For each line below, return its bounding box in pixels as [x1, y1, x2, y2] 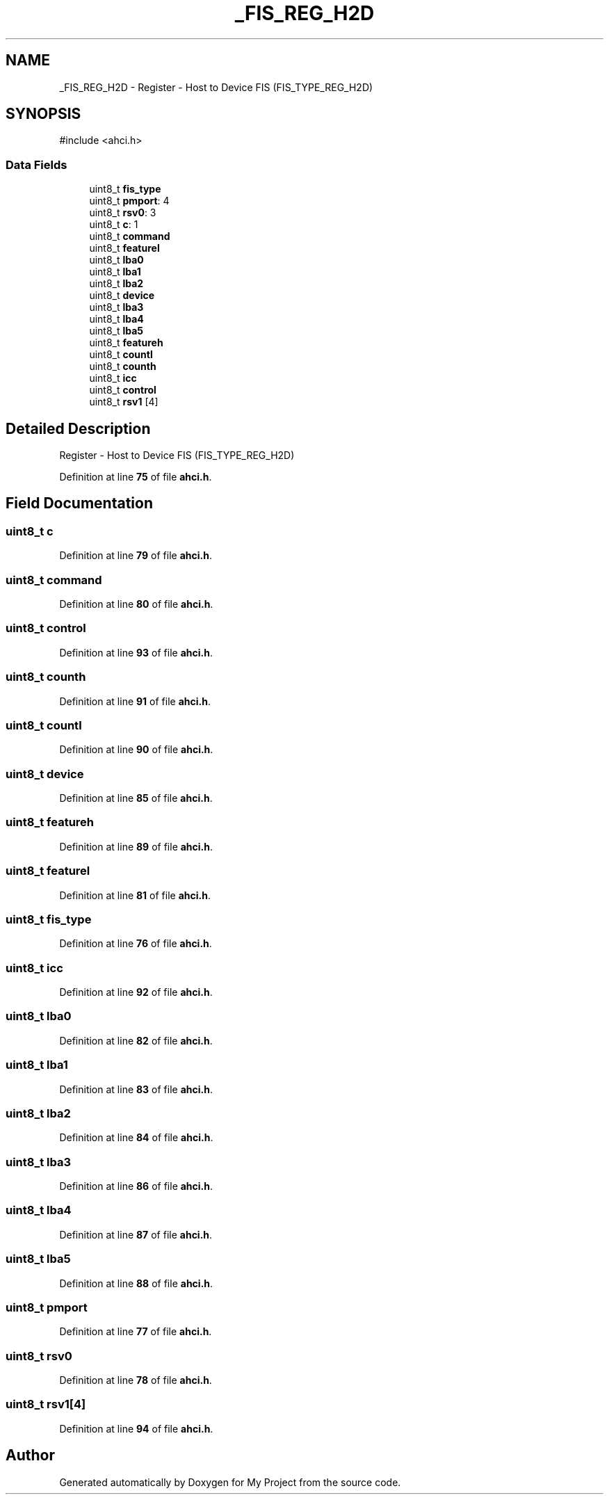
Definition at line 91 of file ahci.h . [59, 695, 211, 707]
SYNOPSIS [6, 105, 81, 123]
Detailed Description [6, 419, 151, 437]
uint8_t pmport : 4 [89, 195, 170, 207]
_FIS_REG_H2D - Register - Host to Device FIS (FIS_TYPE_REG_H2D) [59, 81, 373, 93]
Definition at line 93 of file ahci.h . [59, 646, 213, 659]
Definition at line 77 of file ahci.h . [59, 1325, 212, 1338]
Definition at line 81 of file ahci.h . [59, 889, 211, 901]
